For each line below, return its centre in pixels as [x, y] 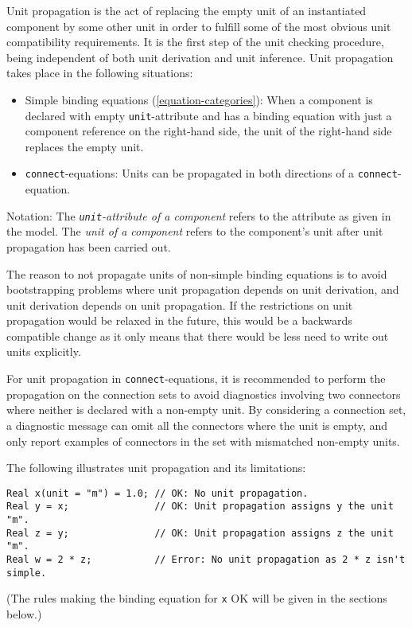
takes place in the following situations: [100, 73]
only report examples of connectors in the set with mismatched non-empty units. [203, 441]
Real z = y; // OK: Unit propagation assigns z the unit [200, 533]
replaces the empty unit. [84, 146]
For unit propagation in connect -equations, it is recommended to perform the [196, 378]
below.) [24, 613]
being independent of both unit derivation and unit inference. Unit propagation [200, 57]
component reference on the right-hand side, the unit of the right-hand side [208, 131]
